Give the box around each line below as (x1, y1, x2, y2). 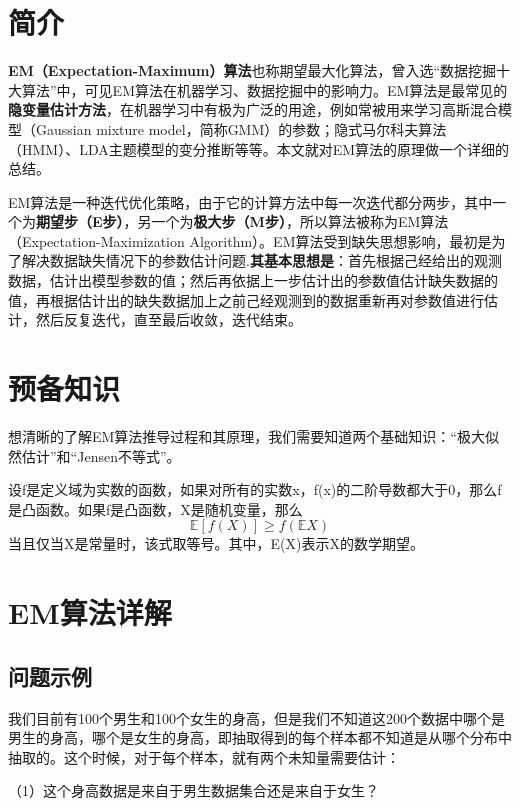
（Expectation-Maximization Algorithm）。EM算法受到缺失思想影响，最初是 (8, 230, 492, 251)
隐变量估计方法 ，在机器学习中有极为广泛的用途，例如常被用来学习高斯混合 (8, 99, 498, 120)
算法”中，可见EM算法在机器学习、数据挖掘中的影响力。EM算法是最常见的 (21, 79, 508, 100)
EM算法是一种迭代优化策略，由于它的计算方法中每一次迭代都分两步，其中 (8, 191, 493, 212)
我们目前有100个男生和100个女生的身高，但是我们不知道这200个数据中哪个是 (8, 707, 505, 728)
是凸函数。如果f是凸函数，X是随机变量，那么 (8, 498, 303, 519)
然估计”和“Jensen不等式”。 (8, 445, 181, 466)
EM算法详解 (8, 592, 172, 633)
